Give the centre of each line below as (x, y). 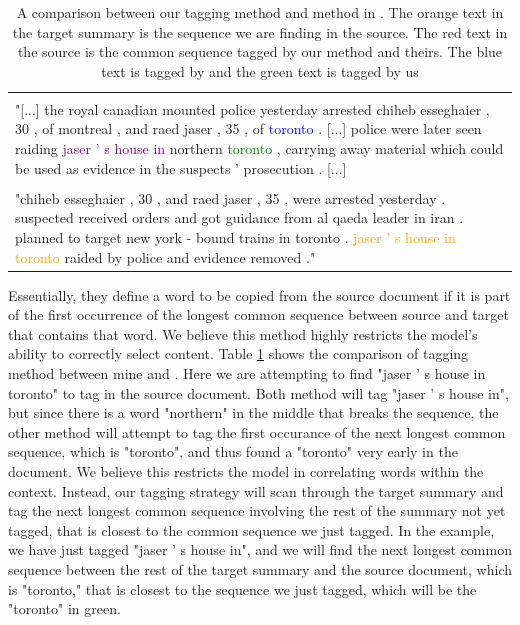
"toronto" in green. (64, 608)
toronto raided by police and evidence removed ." (165, 256)
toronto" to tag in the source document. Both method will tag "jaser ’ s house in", (258, 392)
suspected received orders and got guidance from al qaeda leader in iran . (239, 217)
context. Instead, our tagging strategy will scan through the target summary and (256, 490)
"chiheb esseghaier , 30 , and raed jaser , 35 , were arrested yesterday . (230, 197)
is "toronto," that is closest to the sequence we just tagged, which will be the (242, 588)
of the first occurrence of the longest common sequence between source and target (258, 314)
